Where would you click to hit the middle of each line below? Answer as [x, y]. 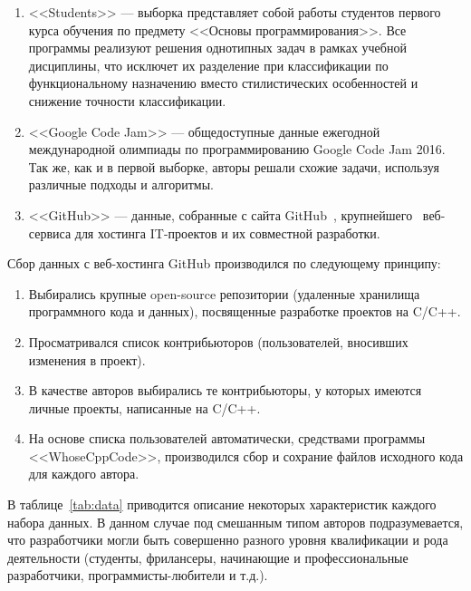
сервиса [50, 233]
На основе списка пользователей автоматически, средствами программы [227, 438]
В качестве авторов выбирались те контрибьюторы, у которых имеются [225, 390]
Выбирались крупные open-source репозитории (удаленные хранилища [224, 293]
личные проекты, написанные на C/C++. [144, 407]
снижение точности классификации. [127, 100]
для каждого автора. [84, 474]
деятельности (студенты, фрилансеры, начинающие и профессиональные [208, 557]
